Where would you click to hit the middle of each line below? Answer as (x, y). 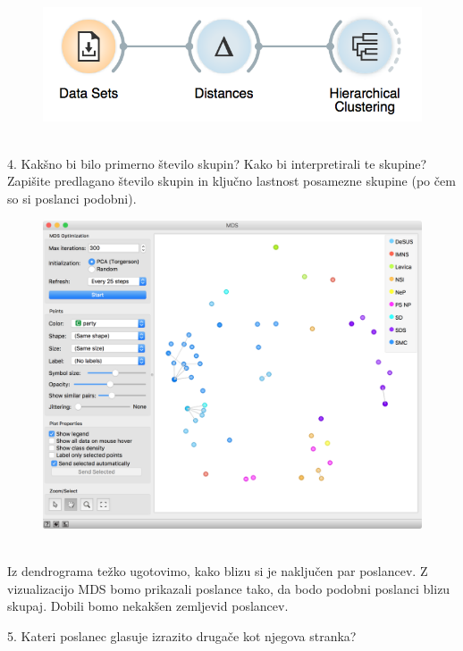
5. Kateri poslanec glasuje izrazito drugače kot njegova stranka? (182, 635)
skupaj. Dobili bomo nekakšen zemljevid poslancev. (148, 606)
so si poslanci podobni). (72, 198)
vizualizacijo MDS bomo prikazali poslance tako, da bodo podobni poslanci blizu (229, 588)
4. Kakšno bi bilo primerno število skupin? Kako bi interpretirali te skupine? (217, 163)
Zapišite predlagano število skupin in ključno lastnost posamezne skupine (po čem (231, 181)
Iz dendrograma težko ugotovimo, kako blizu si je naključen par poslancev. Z (218, 571)
